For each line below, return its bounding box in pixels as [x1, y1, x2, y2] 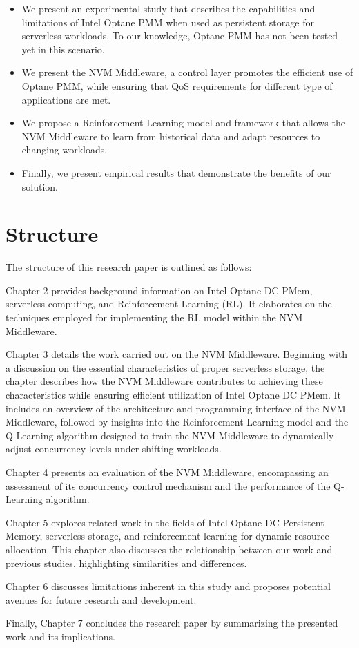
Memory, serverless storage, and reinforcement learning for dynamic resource [6, 528, 329, 543]
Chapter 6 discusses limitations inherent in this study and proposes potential [6, 579, 331, 593]
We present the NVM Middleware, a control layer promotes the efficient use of [21, 65, 353, 79]
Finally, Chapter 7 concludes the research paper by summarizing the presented [6, 616, 338, 630]
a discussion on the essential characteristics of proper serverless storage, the [6, 360, 325, 374]
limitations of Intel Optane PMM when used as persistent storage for [21, 15, 314, 29]
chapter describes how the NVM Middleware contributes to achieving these [6, 374, 323, 388]
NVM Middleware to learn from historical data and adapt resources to [21, 128, 320, 143]
